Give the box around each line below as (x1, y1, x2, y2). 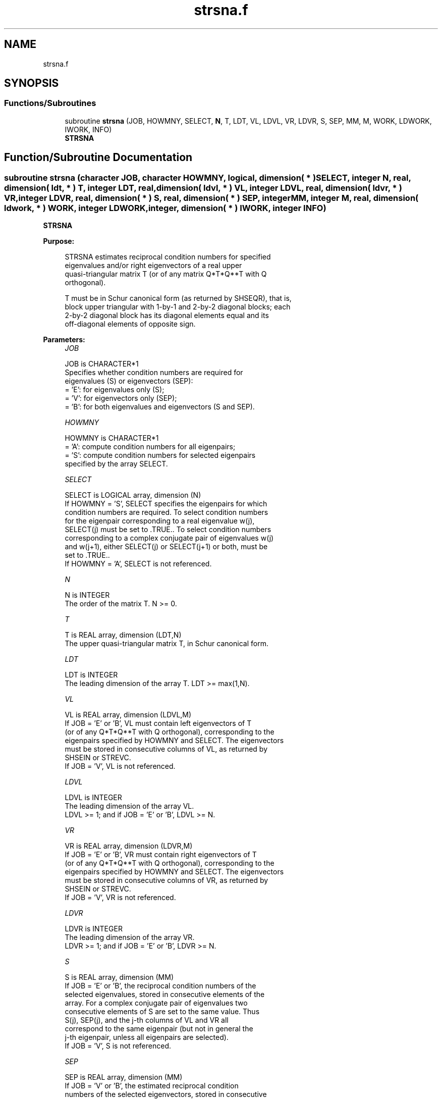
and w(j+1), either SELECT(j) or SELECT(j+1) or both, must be (65, 542, 268, 551)
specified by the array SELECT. (65, 459, 168, 468)
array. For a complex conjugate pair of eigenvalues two (65, 999, 248, 1008)
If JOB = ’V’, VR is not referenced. (65, 893, 176, 902)
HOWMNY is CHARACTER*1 (65, 434, 159, 443)
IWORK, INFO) (65, 125, 112, 134)
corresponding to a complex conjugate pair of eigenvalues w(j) (65, 534, 274, 543)
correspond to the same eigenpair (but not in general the (65, 1024, 253, 1033)
